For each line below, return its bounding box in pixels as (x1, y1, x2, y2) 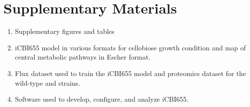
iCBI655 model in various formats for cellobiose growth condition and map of (15, 42, 246, 52)
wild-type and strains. (15, 77, 80, 88)
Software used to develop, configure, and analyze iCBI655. (15, 94, 189, 104)
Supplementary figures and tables (15, 26, 115, 36)
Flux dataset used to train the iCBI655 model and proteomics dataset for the (15, 68, 246, 78)
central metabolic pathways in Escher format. (15, 52, 151, 62)
